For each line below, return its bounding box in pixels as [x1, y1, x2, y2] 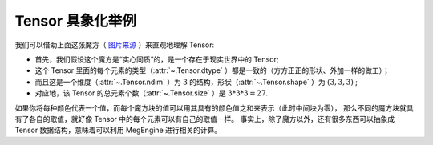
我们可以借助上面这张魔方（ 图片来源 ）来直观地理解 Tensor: [14, 40, 215, 50]
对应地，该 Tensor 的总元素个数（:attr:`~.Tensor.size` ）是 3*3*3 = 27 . [34, 88, 269, 98]
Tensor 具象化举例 [14, 12, 136, 30]
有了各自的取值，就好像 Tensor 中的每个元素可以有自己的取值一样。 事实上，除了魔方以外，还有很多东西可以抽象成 [14, 114, 395, 123]
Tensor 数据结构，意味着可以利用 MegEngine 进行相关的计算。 [14, 125, 222, 135]
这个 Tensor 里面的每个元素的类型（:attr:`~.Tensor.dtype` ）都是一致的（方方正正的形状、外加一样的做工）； [34, 66, 391, 75]
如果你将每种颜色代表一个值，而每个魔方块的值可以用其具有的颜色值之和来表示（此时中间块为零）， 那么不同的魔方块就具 [14, 103, 414, 112]
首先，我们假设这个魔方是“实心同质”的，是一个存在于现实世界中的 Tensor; [34, 54, 279, 64]
